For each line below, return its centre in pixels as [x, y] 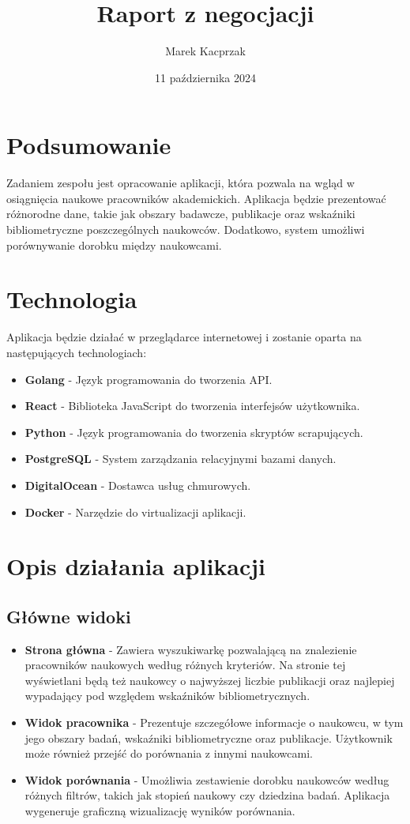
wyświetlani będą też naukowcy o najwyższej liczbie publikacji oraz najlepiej [210, 680]
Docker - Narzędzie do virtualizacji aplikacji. [135, 512]
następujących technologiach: [77, 352]
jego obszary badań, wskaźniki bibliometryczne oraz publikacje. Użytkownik [209, 737]
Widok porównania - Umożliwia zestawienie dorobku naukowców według [207, 779]
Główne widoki [69, 616]
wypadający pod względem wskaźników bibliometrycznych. [167, 696]
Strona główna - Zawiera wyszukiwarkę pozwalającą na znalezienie [191, 649]
